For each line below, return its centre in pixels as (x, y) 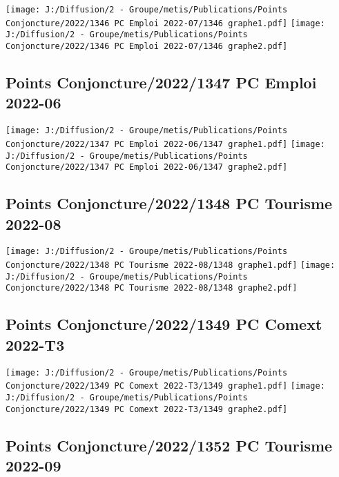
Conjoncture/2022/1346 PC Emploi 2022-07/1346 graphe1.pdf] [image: (165, 23)
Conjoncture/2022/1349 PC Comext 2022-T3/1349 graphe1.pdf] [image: (165, 386)
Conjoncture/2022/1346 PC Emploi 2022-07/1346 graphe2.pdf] (147, 46)
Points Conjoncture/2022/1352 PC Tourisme (169, 445)
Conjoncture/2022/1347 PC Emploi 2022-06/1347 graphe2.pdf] (147, 167)
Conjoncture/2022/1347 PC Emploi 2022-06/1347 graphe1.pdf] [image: (165, 144)
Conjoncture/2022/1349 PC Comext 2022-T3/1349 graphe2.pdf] (147, 409)
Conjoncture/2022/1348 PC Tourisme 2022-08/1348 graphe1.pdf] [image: (171, 265)
